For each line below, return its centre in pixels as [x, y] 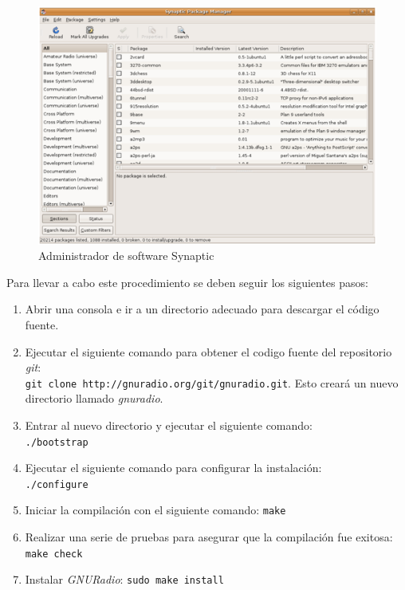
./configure [57, 484]
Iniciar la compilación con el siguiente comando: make [155, 510]
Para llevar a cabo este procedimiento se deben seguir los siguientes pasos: [187, 282]
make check [54, 554]
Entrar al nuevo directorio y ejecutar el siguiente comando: [169, 425]
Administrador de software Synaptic [126, 256]
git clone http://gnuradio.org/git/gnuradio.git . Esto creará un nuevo [212, 382]
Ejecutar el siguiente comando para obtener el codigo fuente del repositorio [208, 351]
